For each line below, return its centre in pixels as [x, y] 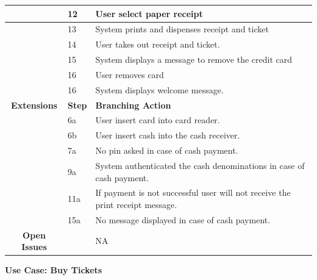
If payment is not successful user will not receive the [193, 192]
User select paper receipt [149, 13]
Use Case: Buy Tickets [54, 270]
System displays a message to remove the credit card [194, 59]
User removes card [130, 74]
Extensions [34, 105]
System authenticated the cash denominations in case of [200, 165]
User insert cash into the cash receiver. [168, 135]
